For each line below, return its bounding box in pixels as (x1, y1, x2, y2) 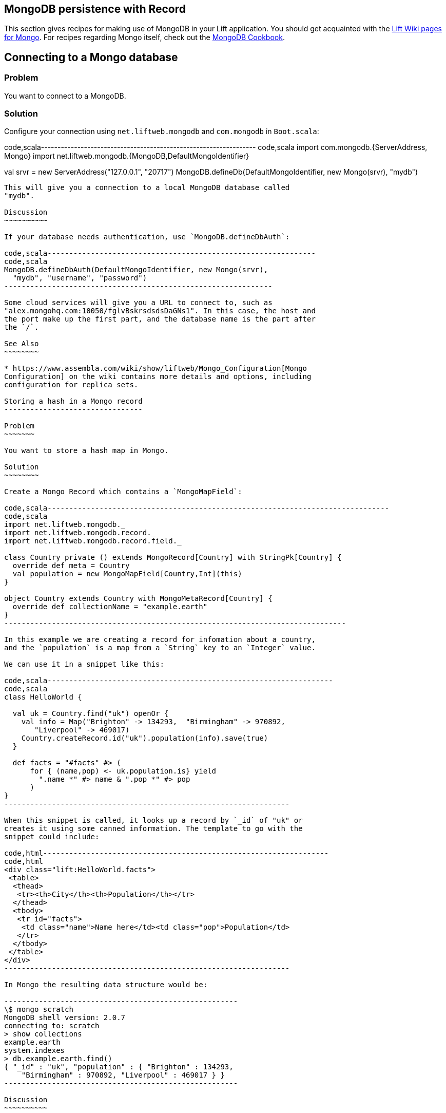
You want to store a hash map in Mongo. (4, 446, 169, 455)
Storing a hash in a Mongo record (4, 397, 143, 406)
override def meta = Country (12, 561, 130, 570)
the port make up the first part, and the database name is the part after (4, 315, 316, 324)
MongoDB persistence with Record (4, 3, 186, 15)
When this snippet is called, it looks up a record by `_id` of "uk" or (4, 816, 303, 825)
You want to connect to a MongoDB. (4, 91, 126, 100)
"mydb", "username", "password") (12, 274, 147, 282)
